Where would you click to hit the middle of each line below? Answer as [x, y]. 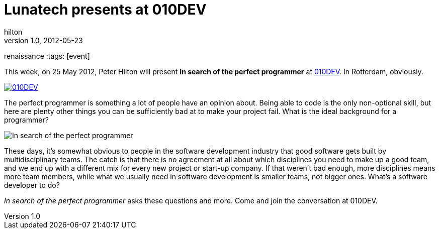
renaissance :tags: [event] [47, 56]
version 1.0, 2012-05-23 [43, 40]
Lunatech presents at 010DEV [105, 10]
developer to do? [32, 185]
